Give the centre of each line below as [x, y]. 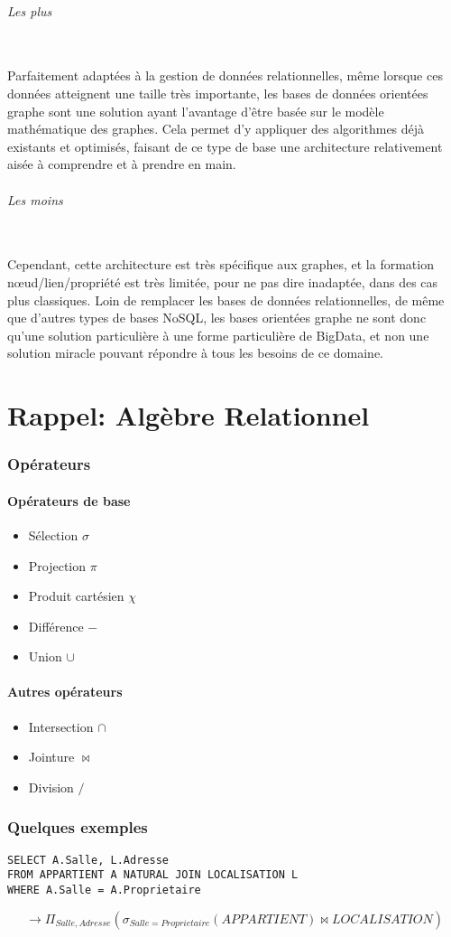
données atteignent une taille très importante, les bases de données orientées [218, 93]
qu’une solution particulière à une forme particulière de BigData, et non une [218, 335]
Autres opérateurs [65, 692]
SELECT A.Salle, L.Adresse [88, 860]
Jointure [51, 757]
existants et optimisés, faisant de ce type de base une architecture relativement [225, 146]
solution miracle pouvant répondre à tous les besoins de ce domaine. [195, 353]
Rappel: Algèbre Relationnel [189, 415]
